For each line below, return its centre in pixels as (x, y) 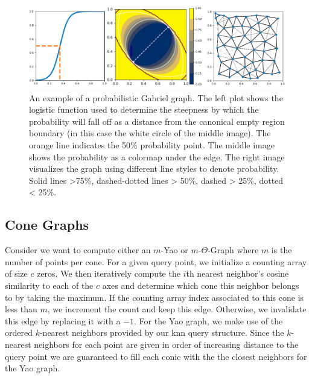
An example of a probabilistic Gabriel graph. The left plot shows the (156, 97)
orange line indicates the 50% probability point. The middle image (152, 144)
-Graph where (233, 250)
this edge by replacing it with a (63, 320)
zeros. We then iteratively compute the (109, 273)
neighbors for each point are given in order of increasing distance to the (166, 344)
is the (282, 250)
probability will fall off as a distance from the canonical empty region (157, 121)
